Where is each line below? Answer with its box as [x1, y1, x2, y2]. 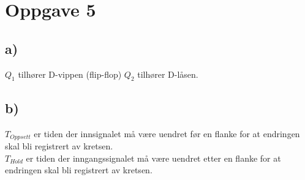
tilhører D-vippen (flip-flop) [18, 67, 122, 80]
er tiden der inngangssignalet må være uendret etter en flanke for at [26, 151, 281, 164]
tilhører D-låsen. [137, 67, 198, 80]
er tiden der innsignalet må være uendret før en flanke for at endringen [34, 127, 300, 140]
